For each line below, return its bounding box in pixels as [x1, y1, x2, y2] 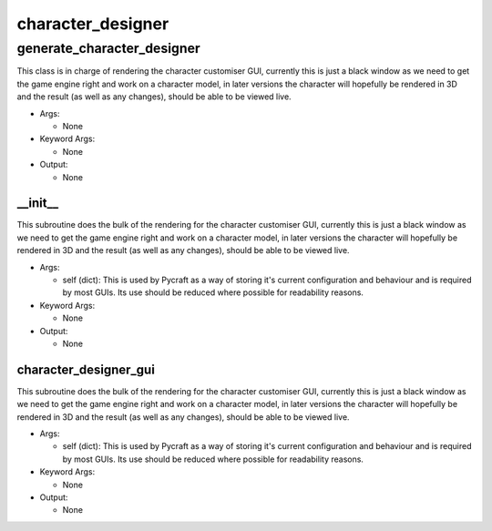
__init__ [16, 196, 59, 211]
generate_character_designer [16, 40, 200, 56]
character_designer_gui [16, 362, 155, 377]
